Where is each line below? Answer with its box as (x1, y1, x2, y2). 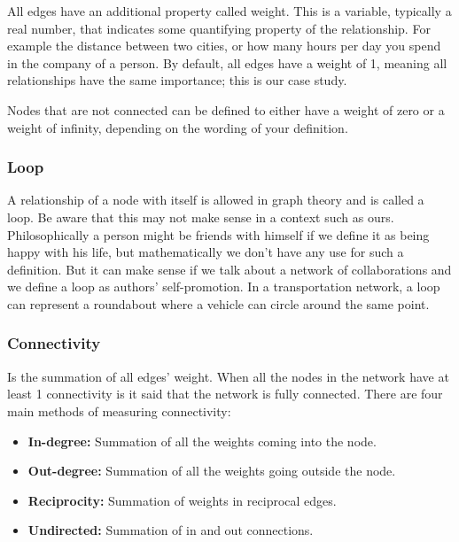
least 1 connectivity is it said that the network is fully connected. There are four (7, 384, 443, 403)
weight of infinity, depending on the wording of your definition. (7, 118, 348, 136)
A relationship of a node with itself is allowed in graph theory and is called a (7, 190, 424, 209)
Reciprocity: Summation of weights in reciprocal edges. (27, 491, 337, 509)
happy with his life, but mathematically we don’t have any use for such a (7, 243, 404, 261)
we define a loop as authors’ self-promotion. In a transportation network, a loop (7, 277, 440, 296)
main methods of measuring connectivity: (7, 401, 231, 420)
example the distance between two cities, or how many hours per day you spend (7, 36, 441, 55)
